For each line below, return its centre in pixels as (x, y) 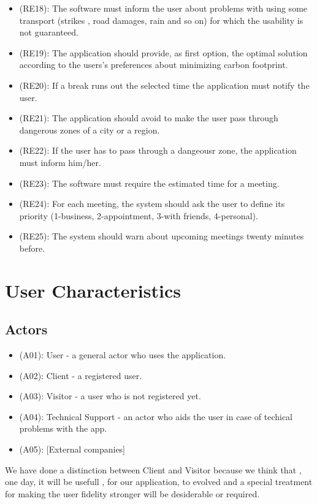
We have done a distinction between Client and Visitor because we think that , (153, 469)
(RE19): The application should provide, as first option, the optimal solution (163, 52)
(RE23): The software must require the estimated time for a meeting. (149, 183)
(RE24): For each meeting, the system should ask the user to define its (152, 204)
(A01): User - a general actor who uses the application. (123, 355)
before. (32, 248)
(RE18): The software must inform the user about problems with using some (163, 8)
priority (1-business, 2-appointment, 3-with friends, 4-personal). (139, 215)
